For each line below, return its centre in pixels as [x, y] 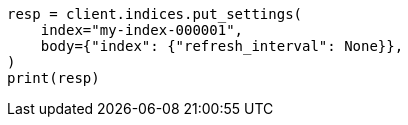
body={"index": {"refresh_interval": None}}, [222, 46]
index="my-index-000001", [142, 30]
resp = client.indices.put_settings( [155, 14]
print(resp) [53, 78]
